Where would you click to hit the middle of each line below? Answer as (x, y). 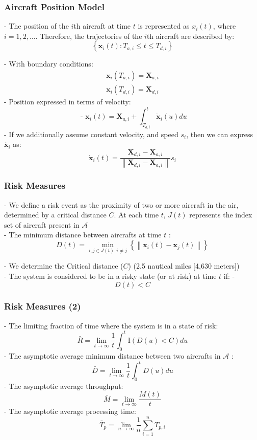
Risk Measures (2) (43, 306)
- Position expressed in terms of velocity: (68, 102)
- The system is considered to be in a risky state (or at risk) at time (110, 276)
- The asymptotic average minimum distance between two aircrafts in (112, 355)
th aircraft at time (102, 26)
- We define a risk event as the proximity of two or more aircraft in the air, (121, 204)
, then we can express (220, 134)
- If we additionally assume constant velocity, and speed (91, 134)
